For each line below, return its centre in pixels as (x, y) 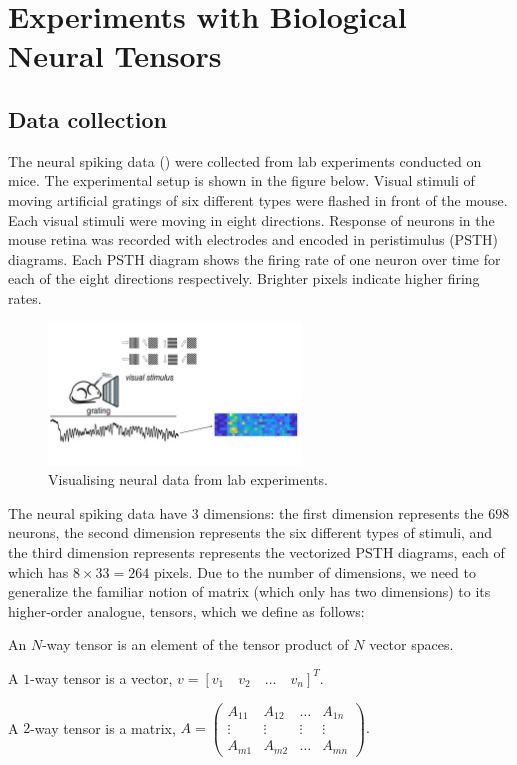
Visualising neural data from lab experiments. (188, 479)
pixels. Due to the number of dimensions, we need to (314, 571)
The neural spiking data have (98, 512)
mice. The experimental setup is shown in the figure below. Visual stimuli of (241, 180)
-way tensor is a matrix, (103, 727)
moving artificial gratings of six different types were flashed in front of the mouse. (258, 199)
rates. (25, 297)
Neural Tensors (115, 55)
